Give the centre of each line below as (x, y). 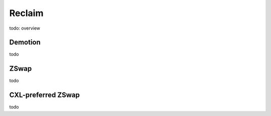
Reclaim (26, 13)
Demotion (25, 42)
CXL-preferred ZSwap (44, 95)
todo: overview (25, 28)
